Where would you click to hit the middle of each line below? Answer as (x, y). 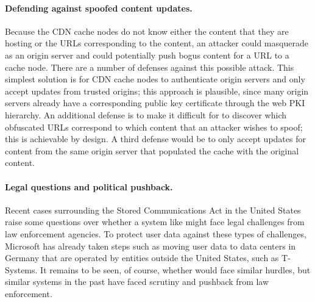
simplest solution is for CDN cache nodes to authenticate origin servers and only (155, 79)
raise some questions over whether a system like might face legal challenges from (155, 222)
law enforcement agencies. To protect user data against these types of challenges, (156, 233)
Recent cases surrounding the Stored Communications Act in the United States (153, 210)
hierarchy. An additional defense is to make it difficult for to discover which (146, 114)
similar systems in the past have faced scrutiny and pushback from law (137, 282)
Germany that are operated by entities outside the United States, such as (142, 258)
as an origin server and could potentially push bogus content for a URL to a (147, 55)
